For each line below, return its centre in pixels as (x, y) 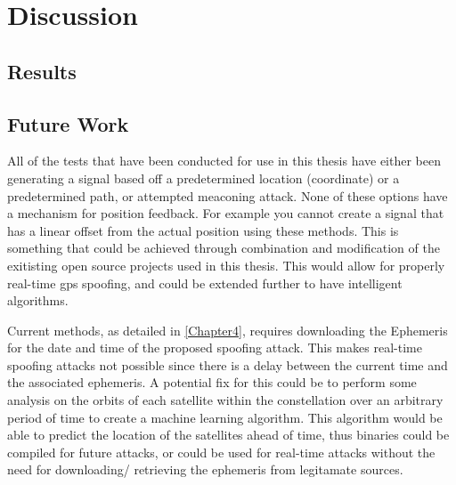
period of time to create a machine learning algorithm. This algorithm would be (225, 417)
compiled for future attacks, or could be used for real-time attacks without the (221, 452)
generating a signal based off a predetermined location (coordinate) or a (204, 178)
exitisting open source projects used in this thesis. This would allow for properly (226, 265)
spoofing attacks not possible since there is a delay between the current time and (228, 364)
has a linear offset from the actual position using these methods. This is (203, 230)
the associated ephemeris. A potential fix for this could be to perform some (212, 382)
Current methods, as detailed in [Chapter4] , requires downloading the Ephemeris (228, 330)
